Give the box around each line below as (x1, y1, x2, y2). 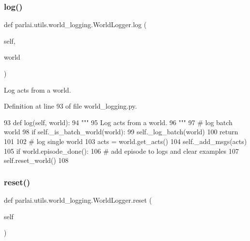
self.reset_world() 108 (4, 155, 69, 165)
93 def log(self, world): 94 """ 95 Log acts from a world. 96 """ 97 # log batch (4, 117, 233, 127)
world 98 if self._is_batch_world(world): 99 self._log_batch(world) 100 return (4, 127, 238, 137)
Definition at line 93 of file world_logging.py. (4, 101, 137, 111)
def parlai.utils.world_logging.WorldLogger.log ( (4, 19, 147, 30)
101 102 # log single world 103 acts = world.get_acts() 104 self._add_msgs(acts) (4, 136, 247, 146)
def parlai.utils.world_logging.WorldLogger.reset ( (4, 194, 152, 205)
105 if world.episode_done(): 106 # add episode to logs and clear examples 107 (4, 145, 239, 156)
